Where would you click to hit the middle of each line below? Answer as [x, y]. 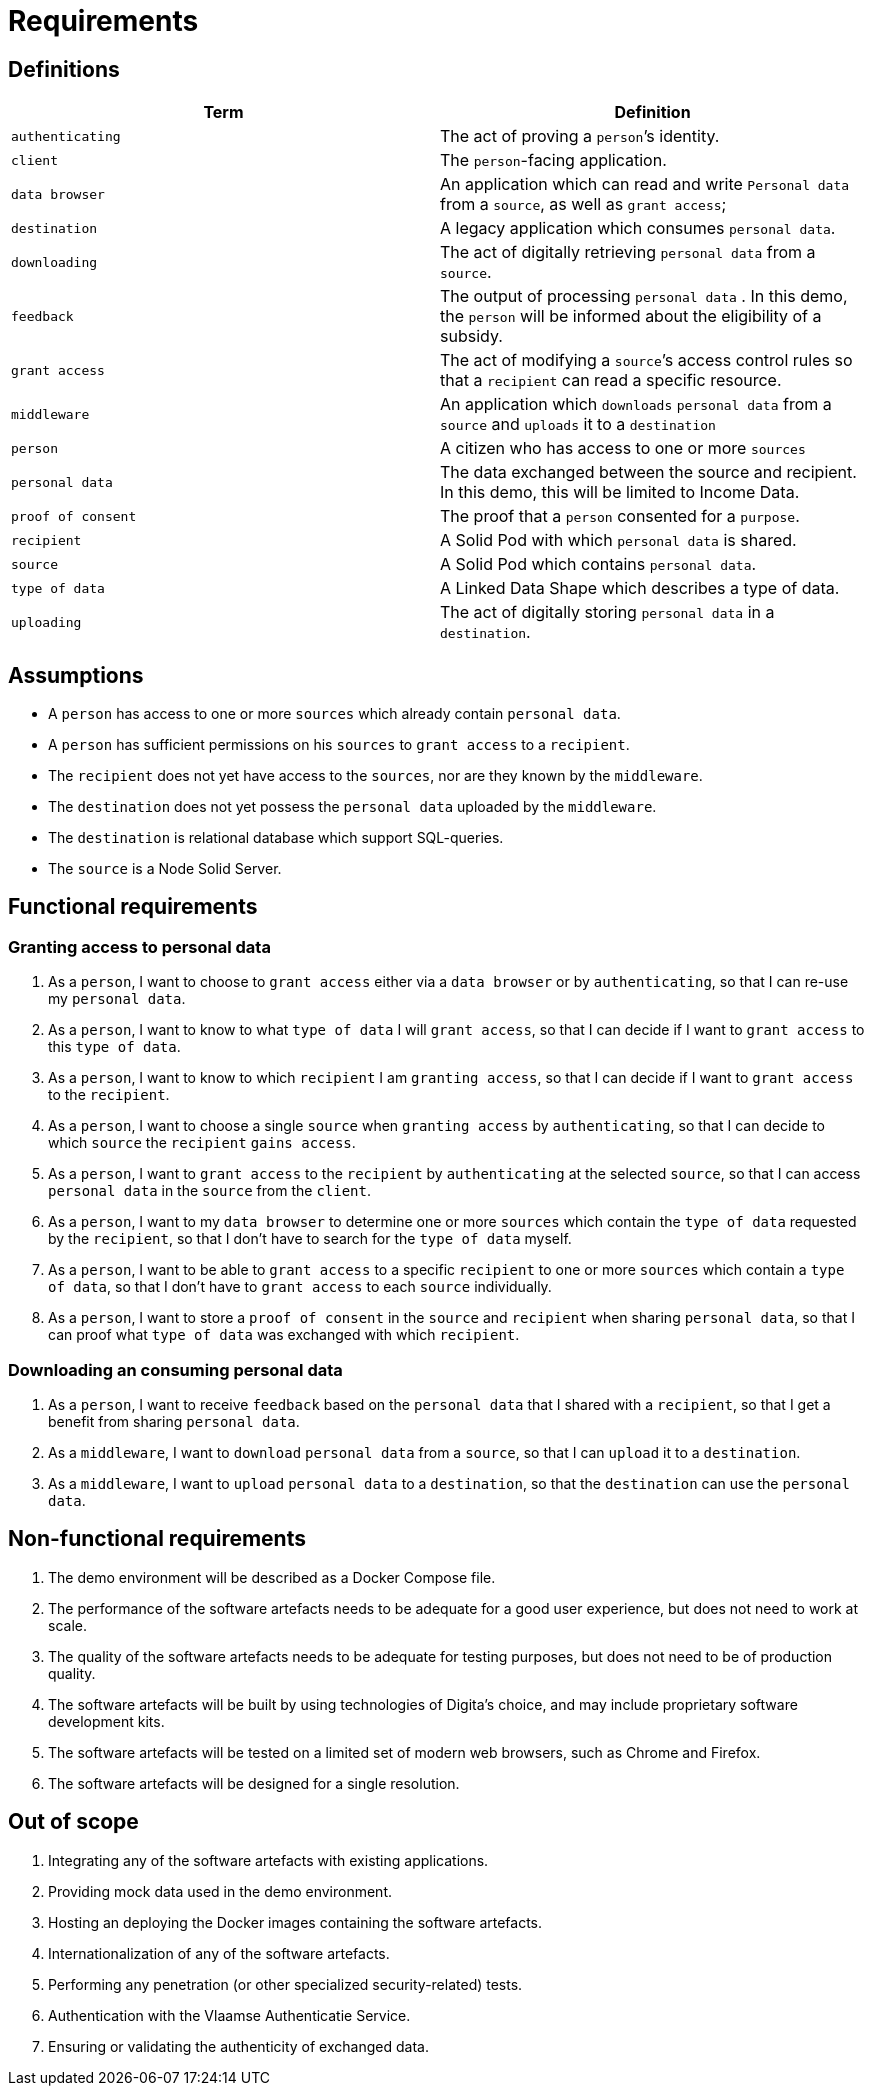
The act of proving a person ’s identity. [580, 136]
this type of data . [114, 1047]
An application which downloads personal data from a [636, 404]
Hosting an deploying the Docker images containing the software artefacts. [295, 1922]
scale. [67, 1625]
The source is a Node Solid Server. [165, 869]
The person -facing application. [553, 160]
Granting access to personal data [139, 946]
